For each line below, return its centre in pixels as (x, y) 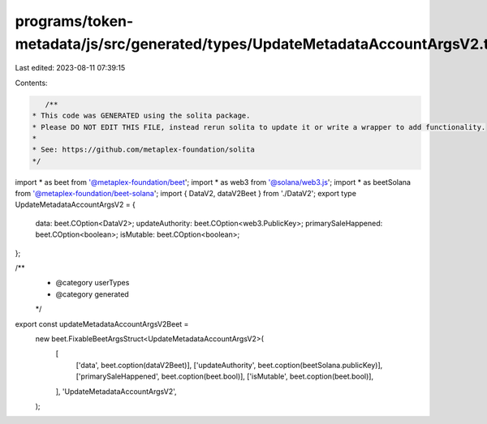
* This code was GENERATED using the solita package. (141, 116)
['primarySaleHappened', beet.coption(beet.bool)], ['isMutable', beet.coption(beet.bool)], (224, 376)
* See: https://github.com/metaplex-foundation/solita (143, 150)
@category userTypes (93, 283)
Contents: (31, 83)
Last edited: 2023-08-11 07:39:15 (70, 68)
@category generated (92, 294)
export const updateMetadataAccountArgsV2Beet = (102, 323)
